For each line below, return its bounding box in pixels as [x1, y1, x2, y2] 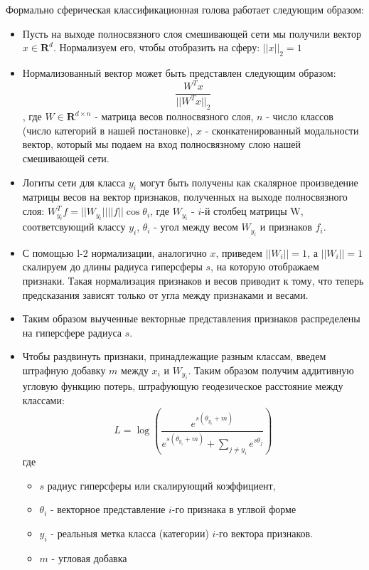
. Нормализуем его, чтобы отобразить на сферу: [53, 40, 260, 55]
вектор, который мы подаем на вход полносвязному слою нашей [22, 137, 301, 152]
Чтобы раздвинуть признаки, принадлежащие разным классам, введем [22, 349, 326, 364]
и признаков [260, 219, 312, 234]
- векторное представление [50, 502, 166, 517]
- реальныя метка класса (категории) [50, 525, 209, 540]
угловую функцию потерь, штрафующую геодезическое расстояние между [22, 379, 343, 394]
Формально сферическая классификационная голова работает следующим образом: [6, 2, 364, 16]
